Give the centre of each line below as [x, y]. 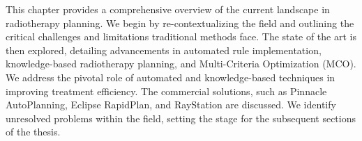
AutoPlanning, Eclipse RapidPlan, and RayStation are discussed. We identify [171, 105]
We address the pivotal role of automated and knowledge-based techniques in [171, 77]
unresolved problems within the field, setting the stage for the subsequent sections [181, 118]
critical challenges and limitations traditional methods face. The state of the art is [181, 36]
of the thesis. [33, 132]
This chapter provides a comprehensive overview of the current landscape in [168, 9]
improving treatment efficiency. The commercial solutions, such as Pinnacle [166, 91]
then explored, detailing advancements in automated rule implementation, [164, 50]
